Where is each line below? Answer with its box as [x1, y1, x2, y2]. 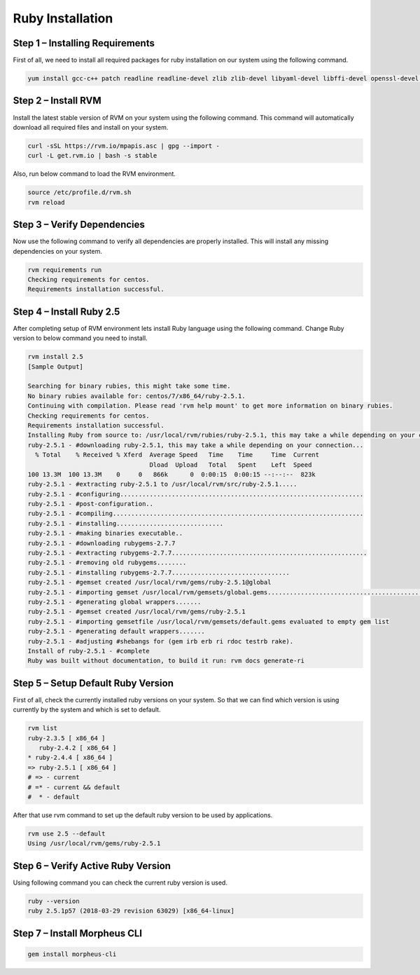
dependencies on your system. [13, 247, 103, 255]
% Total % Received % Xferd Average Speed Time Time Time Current [35, 451, 320, 459]
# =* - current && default [27, 783, 120, 791]
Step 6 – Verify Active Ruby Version [13, 859, 171, 872]
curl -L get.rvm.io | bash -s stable [27, 151, 157, 160]
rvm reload [27, 198, 65, 206]
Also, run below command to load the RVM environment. [13, 170, 176, 178]
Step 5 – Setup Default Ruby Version [13, 677, 174, 689]
